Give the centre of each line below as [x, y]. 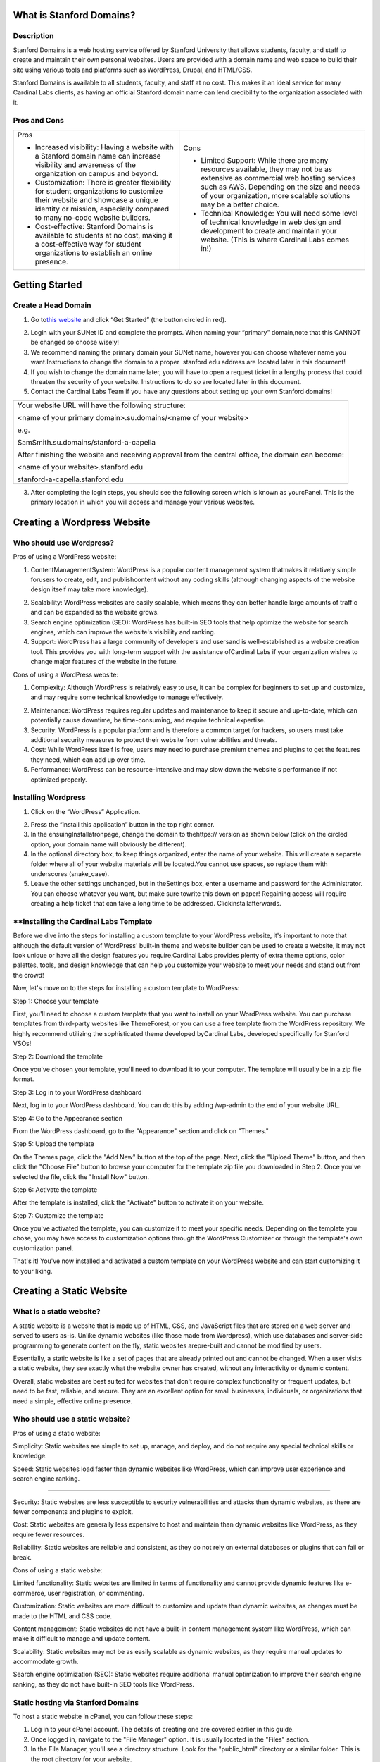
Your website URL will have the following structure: [101, 405]
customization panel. [43, 1248]
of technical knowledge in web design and [271, 222]
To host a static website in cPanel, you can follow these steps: [103, 1717]
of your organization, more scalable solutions [275, 195]
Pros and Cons [39, 121]
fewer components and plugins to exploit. [73, 1511]
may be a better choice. [240, 204]
